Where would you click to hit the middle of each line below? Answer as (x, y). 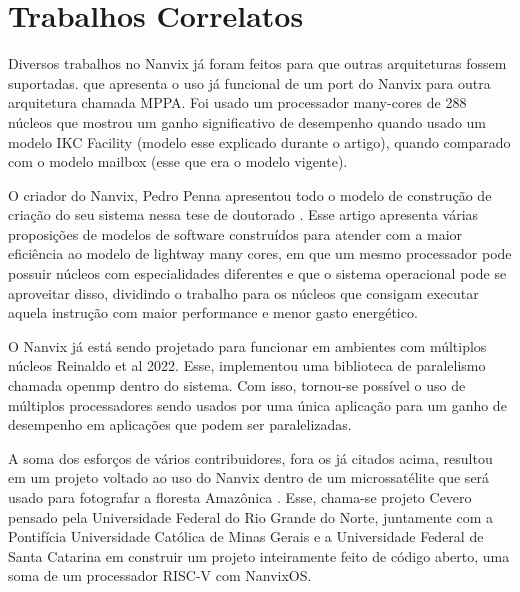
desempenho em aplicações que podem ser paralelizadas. (180, 424)
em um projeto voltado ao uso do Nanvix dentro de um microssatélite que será (249, 477)
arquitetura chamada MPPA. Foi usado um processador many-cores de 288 (237, 102)
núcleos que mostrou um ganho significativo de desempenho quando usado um (247, 121)
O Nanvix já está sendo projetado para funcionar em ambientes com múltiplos (247, 345)
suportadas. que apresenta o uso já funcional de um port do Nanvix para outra (249, 82)
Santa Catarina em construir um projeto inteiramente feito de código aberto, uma (259, 555)
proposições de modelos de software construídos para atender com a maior (235, 233)
